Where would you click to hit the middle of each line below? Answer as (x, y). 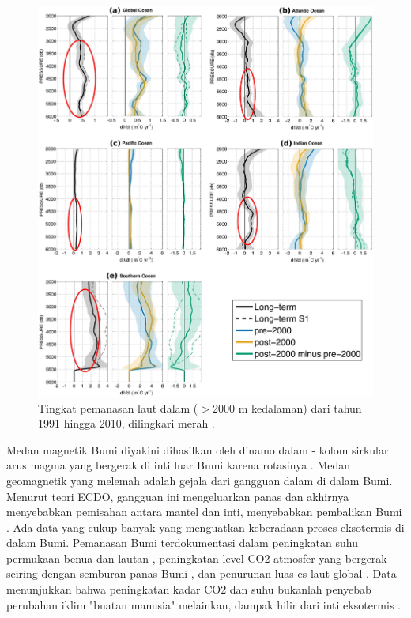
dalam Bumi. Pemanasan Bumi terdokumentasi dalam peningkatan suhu (182, 543)
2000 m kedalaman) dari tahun (287, 407)
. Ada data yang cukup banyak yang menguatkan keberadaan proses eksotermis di (205, 527)
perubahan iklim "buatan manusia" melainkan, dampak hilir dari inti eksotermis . (204, 604)
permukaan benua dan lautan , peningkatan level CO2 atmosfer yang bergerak (197, 558)
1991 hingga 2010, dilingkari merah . (126, 423)
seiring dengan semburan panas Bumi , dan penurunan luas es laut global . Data (202, 573)
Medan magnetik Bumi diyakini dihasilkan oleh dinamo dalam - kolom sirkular (198, 449)
